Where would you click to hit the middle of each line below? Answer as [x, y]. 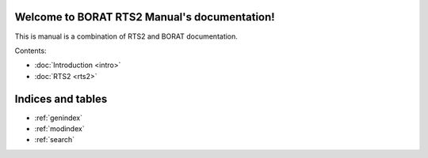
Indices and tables [61, 99]
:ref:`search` [55, 140]
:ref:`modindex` [59, 128]
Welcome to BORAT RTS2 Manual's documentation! [145, 17]
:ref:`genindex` [59, 118]
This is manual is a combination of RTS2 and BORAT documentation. [126, 36]
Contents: [31, 51]
